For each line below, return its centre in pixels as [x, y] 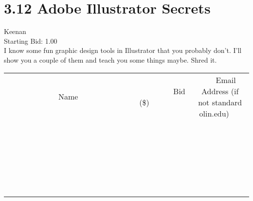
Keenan [15, 31]
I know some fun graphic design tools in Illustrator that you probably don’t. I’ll [123, 50]
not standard [220, 102]
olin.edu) [214, 113]
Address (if [220, 91]
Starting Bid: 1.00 [31, 41]
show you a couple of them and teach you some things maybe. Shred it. [110, 59]
